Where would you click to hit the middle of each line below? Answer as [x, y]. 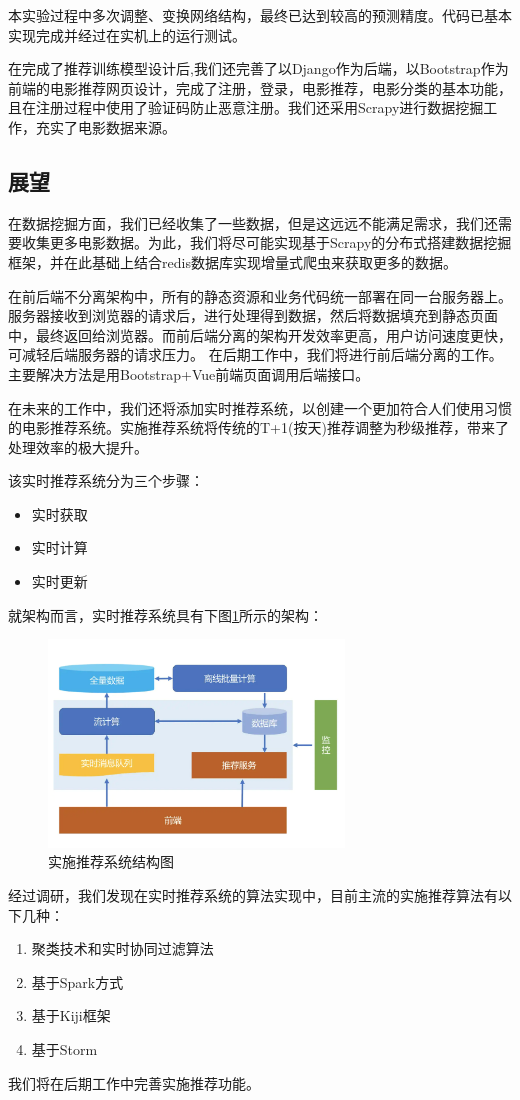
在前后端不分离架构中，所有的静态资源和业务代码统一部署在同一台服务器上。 [260, 295]
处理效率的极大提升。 [78, 446]
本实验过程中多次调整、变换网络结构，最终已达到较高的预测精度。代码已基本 [260, 15]
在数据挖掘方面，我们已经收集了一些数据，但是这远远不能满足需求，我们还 [253, 222]
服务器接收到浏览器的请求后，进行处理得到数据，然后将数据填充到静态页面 [253, 315]
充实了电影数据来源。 [105, 126]
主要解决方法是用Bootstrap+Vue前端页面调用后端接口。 [189, 373]
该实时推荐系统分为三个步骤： [106, 480]
